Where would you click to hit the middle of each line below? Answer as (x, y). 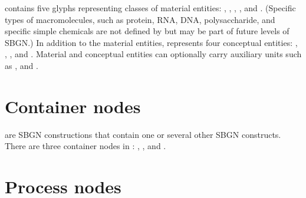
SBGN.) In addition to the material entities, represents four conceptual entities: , (151, 42)
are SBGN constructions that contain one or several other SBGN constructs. (143, 134)
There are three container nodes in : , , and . (85, 146)
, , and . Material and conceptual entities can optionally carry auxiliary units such (153, 54)
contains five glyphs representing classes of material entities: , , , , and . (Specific (150, 8)
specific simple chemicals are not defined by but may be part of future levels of (147, 31)
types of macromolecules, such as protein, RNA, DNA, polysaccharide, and (140, 19)
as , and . (22, 65)
